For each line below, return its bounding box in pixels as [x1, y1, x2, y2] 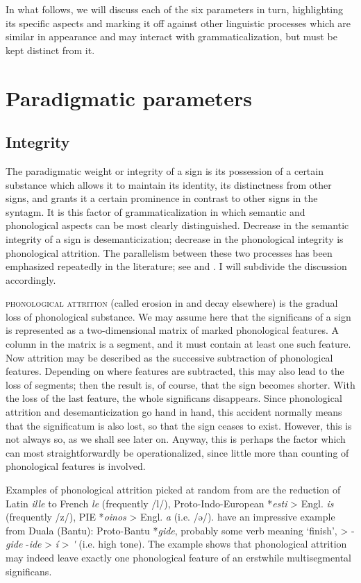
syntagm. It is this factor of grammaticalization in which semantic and [6, 204, 305, 219]
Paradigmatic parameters [6, 83, 252, 112]
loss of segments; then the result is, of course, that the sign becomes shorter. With [6, 377, 355, 391]
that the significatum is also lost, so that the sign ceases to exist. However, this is [6, 418, 352, 432]
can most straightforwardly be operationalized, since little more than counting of [6, 445, 349, 459]
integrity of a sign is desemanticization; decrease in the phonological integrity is [6, 231, 344, 246]
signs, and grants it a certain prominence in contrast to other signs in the [6, 191, 318, 205]
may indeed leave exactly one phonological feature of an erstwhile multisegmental [6, 550, 351, 564]
